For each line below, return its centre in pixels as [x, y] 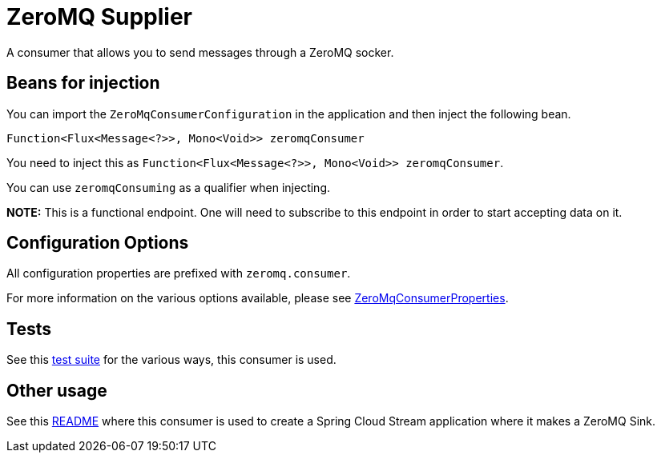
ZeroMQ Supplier [99, 17]
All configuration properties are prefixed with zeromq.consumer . [179, 273]
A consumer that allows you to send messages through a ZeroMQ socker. [200, 52]
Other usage [57, 390]
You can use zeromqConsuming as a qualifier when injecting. [168, 187]
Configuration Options [98, 243]
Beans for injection [83, 83]
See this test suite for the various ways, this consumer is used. [171, 360]
